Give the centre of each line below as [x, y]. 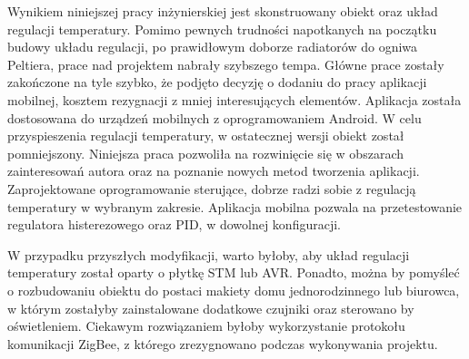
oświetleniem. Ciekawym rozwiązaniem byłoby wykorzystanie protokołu [206, 326]
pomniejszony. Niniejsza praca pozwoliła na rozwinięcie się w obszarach [205, 153]
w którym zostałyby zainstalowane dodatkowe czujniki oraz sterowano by [211, 308]
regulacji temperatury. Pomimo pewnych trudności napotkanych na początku [222, 29]
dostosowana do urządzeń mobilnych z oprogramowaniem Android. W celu [215, 117]
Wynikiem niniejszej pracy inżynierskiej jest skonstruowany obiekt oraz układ [223, 11]
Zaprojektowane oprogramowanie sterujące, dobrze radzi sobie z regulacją [212, 188]
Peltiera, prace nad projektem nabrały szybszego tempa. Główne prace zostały [226, 64]
